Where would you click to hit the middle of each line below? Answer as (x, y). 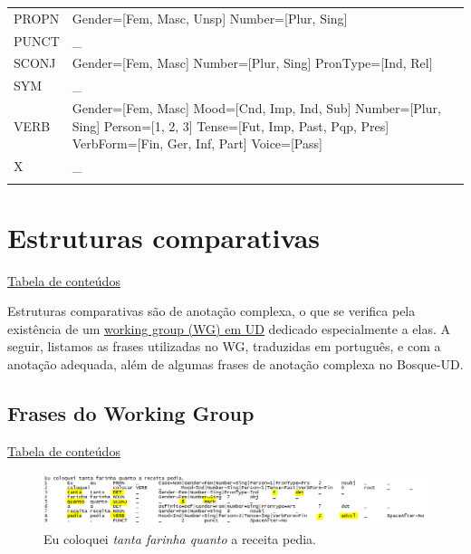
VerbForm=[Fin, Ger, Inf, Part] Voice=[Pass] (197, 143)
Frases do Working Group (131, 412)
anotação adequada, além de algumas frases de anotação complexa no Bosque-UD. (235, 364)
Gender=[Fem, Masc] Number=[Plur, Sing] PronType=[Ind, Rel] (252, 63)
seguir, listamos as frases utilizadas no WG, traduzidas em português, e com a (224, 346)
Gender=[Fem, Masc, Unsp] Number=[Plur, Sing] (210, 18)
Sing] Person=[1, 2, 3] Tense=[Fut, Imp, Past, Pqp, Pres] (231, 125)
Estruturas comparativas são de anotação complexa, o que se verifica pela (211, 311)
